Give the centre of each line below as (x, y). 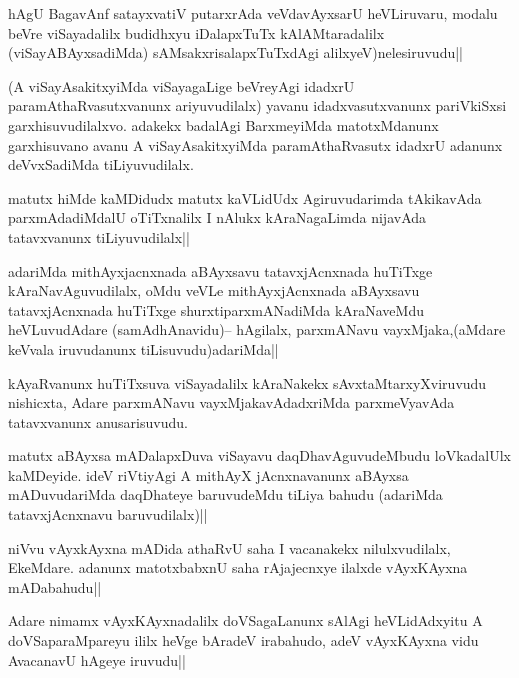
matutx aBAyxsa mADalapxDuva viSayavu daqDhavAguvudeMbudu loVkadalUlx (260, 455)
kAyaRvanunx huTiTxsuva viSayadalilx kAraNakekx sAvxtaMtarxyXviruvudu (247, 382)
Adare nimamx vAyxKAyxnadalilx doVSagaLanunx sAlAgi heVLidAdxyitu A (245, 620)
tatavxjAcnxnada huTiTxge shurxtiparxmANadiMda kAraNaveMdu (216, 309)
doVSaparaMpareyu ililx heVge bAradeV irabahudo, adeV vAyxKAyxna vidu (243, 640)
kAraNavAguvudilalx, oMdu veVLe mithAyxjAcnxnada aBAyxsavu (214, 290)
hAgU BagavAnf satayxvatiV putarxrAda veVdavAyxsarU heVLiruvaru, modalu (253, 13)
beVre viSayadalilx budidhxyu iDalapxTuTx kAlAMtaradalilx (196, 32)
